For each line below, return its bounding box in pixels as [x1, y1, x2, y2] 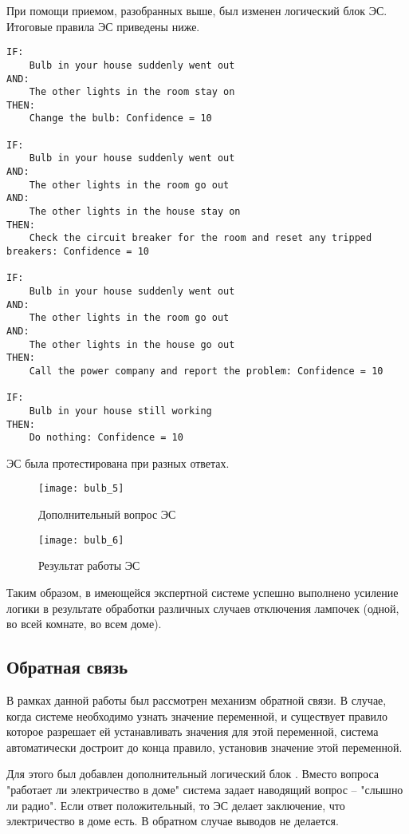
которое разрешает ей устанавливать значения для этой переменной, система [6, 723, 379, 740]
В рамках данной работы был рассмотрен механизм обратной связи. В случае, [6, 691, 387, 708]
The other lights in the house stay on [29, 206, 241, 218]
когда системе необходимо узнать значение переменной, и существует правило [6, 707, 388, 724]
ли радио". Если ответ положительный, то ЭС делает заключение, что [6, 796, 345, 813]
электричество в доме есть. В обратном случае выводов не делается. [6, 812, 339, 829]
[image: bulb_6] [38, 534, 124, 546]
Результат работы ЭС [38, 557, 140, 574]
